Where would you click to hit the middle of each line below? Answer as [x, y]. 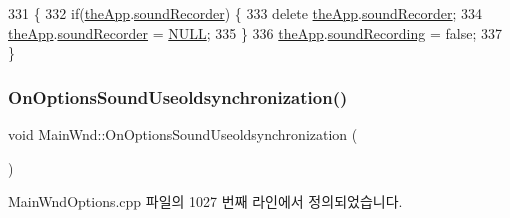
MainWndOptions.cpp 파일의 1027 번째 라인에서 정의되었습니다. [205, 201]
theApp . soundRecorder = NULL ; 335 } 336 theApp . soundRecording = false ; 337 [255, 32]
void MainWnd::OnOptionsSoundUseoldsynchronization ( [183, 134]
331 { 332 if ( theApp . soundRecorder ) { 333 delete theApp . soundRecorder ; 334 [245, 13]
